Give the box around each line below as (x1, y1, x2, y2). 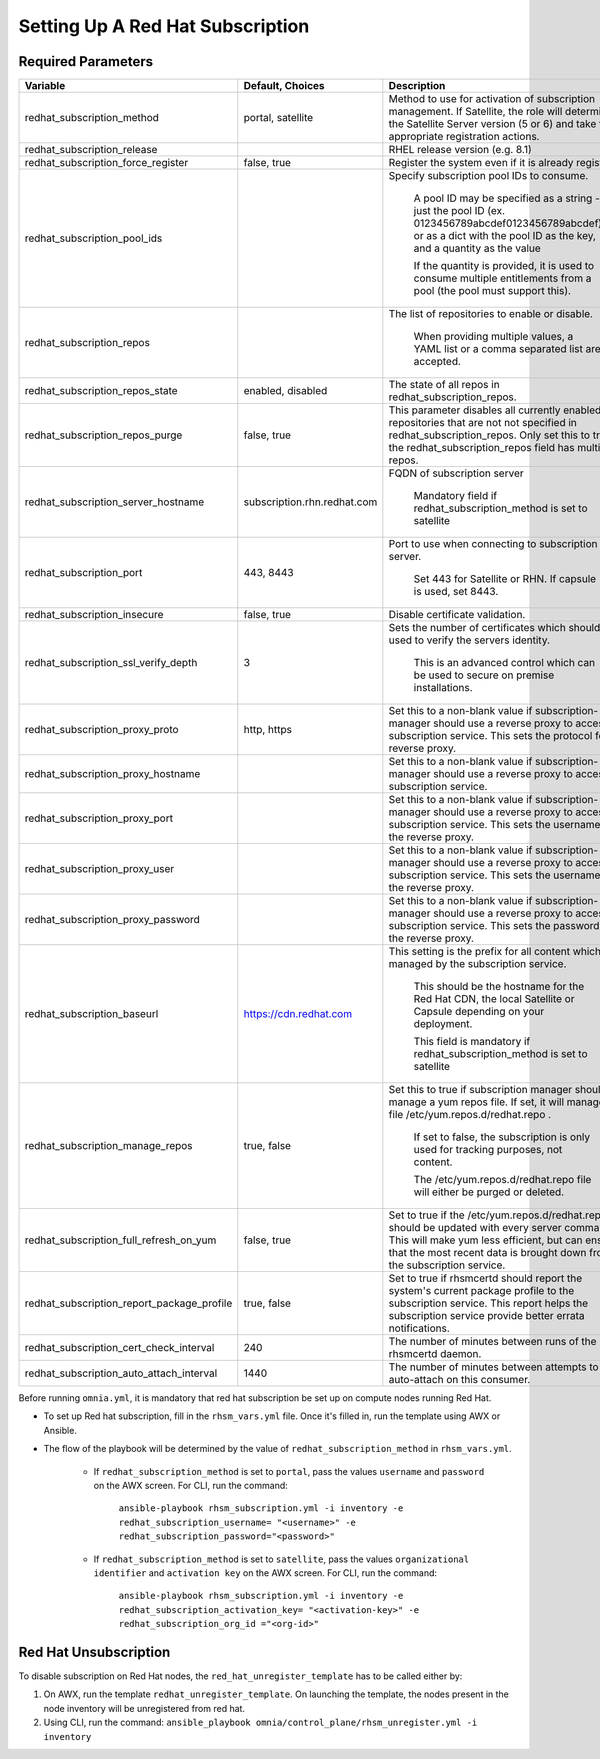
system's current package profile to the (388, 1284, 575, 1298)
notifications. (388, 1321, 450, 1335)
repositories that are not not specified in (388, 416, 577, 430)
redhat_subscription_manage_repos (24, 1139, 194, 1153)
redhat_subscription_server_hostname (24, 495, 205, 509)
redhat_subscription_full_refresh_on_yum (24, 1233, 217, 1247)
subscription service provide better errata (388, 1309, 585, 1323)
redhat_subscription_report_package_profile (24, 1296, 233, 1310)
